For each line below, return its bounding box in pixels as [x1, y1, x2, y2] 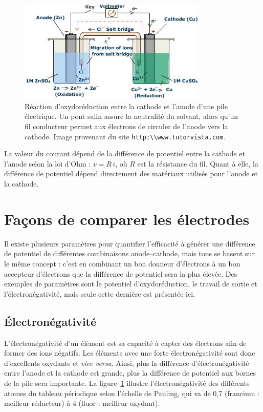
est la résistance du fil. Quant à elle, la [137, 158, 258, 169]
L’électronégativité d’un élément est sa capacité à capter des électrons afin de [4, 337, 247, 348]
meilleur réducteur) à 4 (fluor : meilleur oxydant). [4, 398, 160, 408]
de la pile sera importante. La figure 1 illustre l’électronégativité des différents [4, 377, 250, 388]
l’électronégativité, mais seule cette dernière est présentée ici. [4, 288, 195, 299]
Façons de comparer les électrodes [4, 208, 250, 229]
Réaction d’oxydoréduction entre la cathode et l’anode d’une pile [25, 100, 228, 111]
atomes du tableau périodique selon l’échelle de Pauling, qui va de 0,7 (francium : [4, 387, 259, 398]
